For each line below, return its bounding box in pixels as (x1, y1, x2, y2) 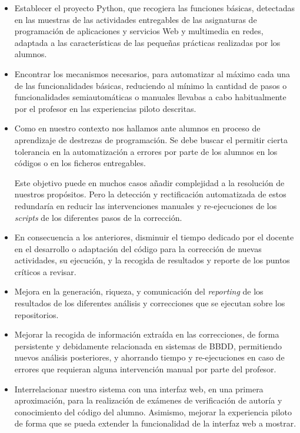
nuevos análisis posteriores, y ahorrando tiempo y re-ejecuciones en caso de (14, 351, 285, 363)
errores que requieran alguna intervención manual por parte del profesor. (14, 363, 276, 375)
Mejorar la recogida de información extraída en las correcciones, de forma (14, 328, 279, 341)
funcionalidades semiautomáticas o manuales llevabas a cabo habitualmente (14, 91, 286, 103)
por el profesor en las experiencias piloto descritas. (14, 102, 196, 114)
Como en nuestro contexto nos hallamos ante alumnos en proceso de (14, 122, 261, 134)
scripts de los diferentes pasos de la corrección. (14, 211, 182, 223)
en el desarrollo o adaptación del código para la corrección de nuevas (14, 242, 262, 254)
